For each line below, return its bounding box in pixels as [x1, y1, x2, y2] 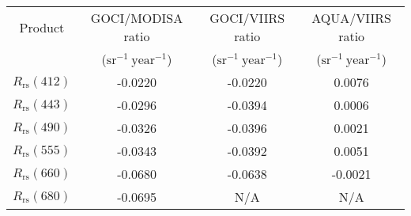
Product [19, 17, 65, 36]
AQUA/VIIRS [311, 9, 391, 27]
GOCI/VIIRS [209, 9, 285, 27]
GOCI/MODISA [90, 9, 183, 27]
